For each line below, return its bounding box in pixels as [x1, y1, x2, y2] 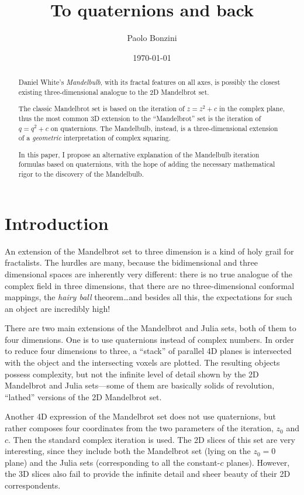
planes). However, [226, 456, 290, 468]
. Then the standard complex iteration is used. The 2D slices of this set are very [8, 433, 295, 445]
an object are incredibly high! [5, 302, 110, 314]
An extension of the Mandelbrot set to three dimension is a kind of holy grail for [5, 245, 294, 257]
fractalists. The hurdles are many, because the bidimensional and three [5, 256, 258, 269]
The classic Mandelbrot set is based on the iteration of [18, 104, 185, 114]
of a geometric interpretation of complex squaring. [18, 133, 171, 143]
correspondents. [5, 479, 61, 491]
